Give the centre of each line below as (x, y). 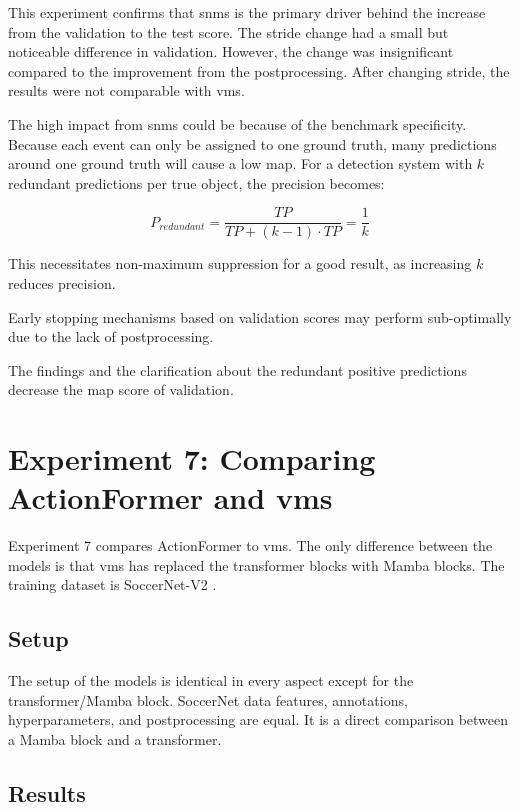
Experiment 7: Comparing (192, 458)
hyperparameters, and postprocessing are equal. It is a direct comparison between (258, 719)
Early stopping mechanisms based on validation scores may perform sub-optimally (260, 316)
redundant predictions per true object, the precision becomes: (196, 182)
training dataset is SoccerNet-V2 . (112, 584)
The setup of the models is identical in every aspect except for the (211, 680)
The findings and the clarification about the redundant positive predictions (237, 369)
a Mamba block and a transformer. (115, 739)
